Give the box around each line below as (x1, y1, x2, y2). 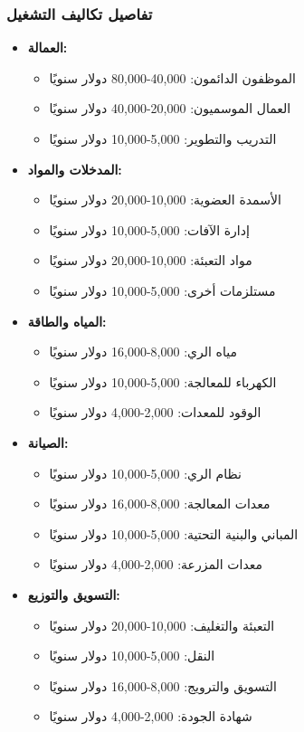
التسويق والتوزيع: (27, 585, 120, 604)
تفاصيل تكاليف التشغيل (6, 2, 153, 24)
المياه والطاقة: (27, 311, 107, 330)
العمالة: (27, 38, 68, 57)
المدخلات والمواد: (27, 159, 122, 178)
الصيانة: (27, 433, 69, 452)
